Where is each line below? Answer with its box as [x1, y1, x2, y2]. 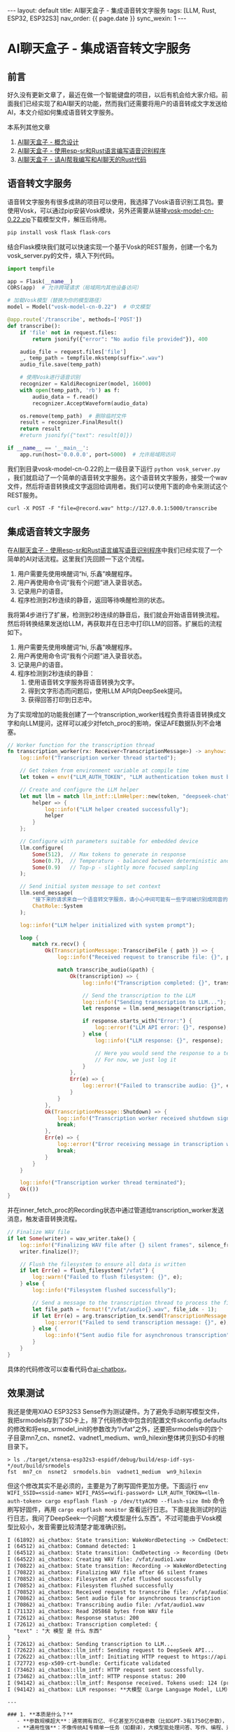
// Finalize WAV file [7, 1229, 71, 1236]
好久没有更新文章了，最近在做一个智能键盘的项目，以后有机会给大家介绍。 [7, 91, 222, 99]
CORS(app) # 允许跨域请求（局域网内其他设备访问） [7, 285, 142, 292]
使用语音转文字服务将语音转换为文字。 [27, 678, 138, 686]
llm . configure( [20, 844, 64, 851]
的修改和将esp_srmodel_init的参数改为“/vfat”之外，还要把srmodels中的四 [7, 1424, 218, 1433]
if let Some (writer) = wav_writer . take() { [7, 1235, 136, 1242]
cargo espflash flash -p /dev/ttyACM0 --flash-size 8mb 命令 [44, 1496, 225, 1505]
